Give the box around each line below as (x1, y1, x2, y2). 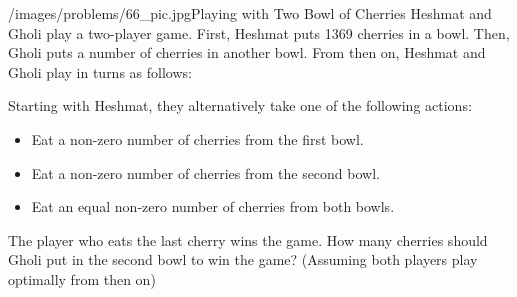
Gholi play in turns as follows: (8, 61, 192, 82)
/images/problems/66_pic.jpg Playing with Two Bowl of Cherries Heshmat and (8, 3, 492, 23)
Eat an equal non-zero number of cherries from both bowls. (31, 196, 395, 217)
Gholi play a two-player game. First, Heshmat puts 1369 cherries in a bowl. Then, (8, 22, 510, 43)
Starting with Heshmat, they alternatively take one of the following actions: (8, 95, 472, 116)
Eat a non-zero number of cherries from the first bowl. (31, 128, 364, 149)
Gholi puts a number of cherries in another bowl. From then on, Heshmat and (8, 42, 486, 63)
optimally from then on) (8, 268, 156, 289)
